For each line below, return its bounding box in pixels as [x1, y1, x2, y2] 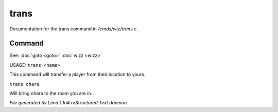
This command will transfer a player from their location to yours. [9, 71, 146, 78]
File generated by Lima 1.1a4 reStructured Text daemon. [9, 100, 128, 106]
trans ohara [9, 81, 40, 87]
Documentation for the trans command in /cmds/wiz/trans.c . [9, 26, 138, 32]
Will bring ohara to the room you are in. [9, 90, 93, 97]
